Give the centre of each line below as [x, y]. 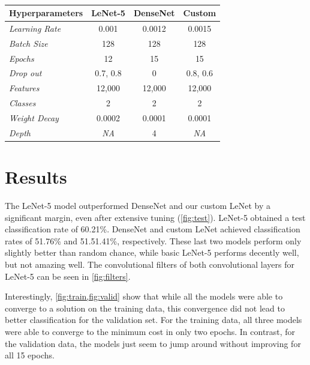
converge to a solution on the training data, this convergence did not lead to [145, 308]
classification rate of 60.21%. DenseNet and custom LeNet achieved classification [153, 229]
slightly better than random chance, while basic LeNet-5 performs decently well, [152, 252]
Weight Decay [34, 117]
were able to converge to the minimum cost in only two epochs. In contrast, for [150, 331]
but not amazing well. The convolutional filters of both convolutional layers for [150, 264]
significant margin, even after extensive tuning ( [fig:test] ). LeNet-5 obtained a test [155, 217]
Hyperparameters [46, 13]
